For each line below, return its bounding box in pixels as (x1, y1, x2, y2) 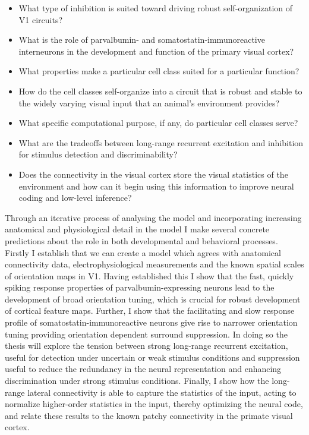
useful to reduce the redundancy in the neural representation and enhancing (5, 363, 282, 375)
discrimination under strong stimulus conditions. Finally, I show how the (5, 374, 269, 387)
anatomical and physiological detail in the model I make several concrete (5, 223, 270, 235)
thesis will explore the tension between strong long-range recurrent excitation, (5, 339, 288, 352)
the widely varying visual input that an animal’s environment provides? (18, 96, 280, 109)
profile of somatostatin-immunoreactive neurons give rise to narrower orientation (5, 316, 298, 329)
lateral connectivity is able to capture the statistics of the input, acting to (27, 386, 297, 398)
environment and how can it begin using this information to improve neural (18, 179, 294, 192)
